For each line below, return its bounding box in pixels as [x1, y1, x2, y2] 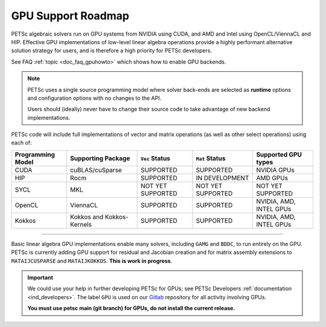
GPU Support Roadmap [11, 9, 130, 22]
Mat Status [196, 154, 226, 163]
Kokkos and [70, 212, 104, 221]
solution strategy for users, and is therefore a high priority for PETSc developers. [11, 47, 213, 54]
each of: [11, 139, 32, 146]
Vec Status [141, 154, 170, 163]
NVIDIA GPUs [256, 166, 295, 174]
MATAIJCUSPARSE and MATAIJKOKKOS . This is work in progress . [11, 257, 173, 264]
